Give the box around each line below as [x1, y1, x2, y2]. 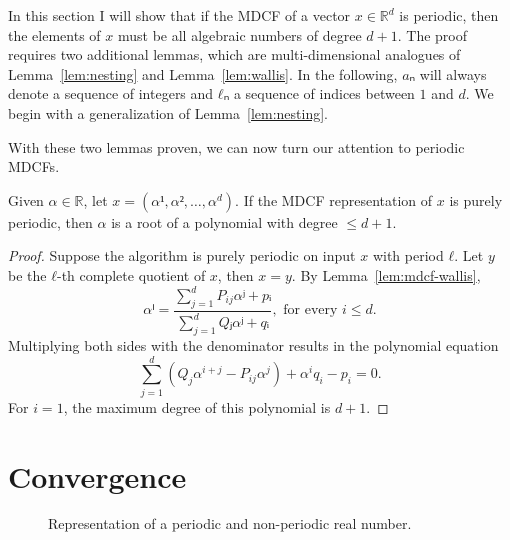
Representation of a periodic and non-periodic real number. [48, 513, 412, 534]
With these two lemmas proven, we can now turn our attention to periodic [8, 136, 465, 157]
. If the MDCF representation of [235, 189, 433, 210]
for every [283, 303, 338, 318]
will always [419, 63, 487, 84]
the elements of [8, 24, 101, 45]
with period [372, 245, 444, 266]
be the [8, 264, 47, 285]
